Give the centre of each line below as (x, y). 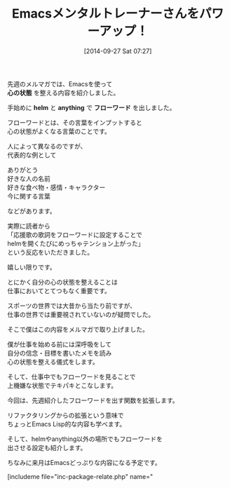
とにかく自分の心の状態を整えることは (62, 282)
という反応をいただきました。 (50, 252)
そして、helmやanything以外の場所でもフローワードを (85, 439)
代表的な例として (32, 155)
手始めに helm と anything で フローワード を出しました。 (92, 107)
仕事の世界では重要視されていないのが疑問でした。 (81, 314)
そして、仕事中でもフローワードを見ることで (72, 377)
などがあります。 (32, 211)
